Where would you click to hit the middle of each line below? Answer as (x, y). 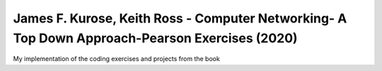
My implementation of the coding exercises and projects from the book (117, 59)
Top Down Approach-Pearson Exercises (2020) (155, 38)
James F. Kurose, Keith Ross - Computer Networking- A (180, 18)
